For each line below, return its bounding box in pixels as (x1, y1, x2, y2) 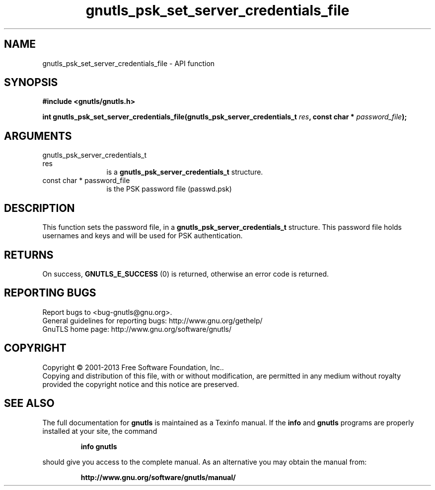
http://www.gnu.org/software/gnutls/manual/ (80, 473, 236, 482)
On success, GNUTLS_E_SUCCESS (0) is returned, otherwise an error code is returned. (42, 269, 329, 278)
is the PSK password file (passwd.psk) (106, 185, 232, 194)
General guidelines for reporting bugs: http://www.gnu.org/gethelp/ (42, 316, 263, 325)
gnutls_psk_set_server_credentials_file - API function (42, 59, 215, 68)
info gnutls (80, 442, 117, 451)
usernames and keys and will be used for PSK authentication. (42, 231, 243, 240)
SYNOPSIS (4, 76, 58, 89)
